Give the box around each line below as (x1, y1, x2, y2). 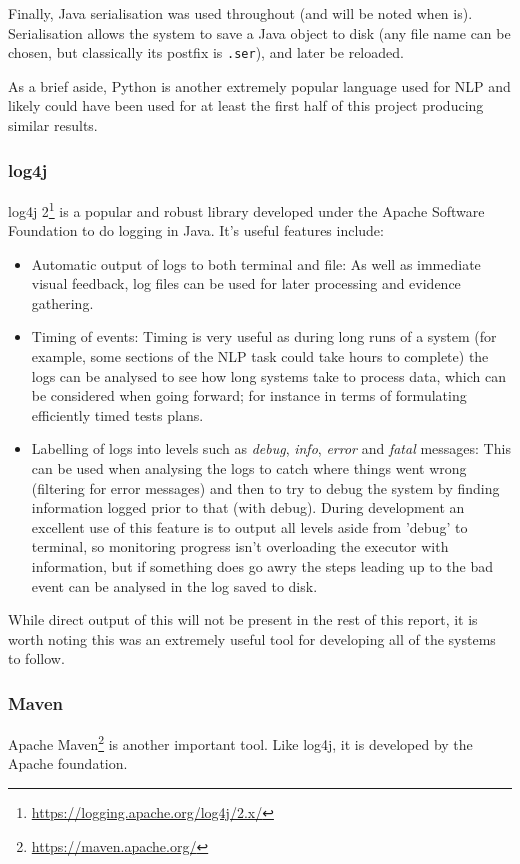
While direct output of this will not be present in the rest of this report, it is (8, 609, 478, 630)
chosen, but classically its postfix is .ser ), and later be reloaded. (8, 42, 404, 63)
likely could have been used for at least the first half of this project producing (8, 95, 484, 116)
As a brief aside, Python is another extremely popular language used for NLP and (8, 75, 511, 96)
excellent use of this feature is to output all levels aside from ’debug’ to (31, 516, 468, 537)
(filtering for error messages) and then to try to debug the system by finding (31, 477, 500, 498)
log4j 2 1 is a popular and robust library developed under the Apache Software (8, 197, 485, 221)
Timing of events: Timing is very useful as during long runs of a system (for (31, 326, 497, 347)
